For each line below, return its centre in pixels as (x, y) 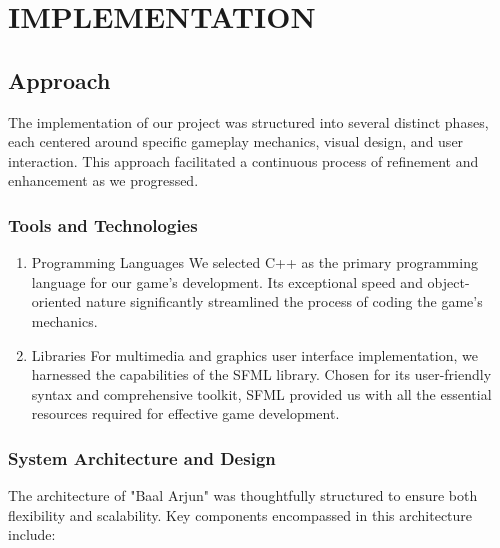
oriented (56, 301)
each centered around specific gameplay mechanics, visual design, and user (236, 141)
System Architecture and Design (142, 457)
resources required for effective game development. (185, 413)
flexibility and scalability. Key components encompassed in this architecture (240, 514)
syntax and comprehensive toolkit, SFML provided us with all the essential (261, 393)
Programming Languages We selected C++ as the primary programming (254, 262)
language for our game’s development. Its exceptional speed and (227, 281)
